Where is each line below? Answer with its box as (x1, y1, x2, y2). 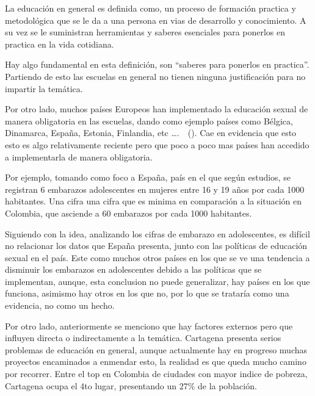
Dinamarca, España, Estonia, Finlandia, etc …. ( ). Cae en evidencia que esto (5, 126, 297, 139)
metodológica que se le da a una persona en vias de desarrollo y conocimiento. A (5, 13, 306, 26)
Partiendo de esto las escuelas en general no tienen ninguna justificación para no (5, 70, 306, 82)
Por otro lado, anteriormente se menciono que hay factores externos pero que (5, 319, 293, 332)
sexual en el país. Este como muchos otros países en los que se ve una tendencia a (5, 251, 310, 264)
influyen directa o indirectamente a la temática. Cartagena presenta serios (5, 331, 281, 344)
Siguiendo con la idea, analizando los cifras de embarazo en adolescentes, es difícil (5, 227, 310, 240)
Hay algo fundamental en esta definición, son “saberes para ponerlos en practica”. (5, 58, 310, 71)
